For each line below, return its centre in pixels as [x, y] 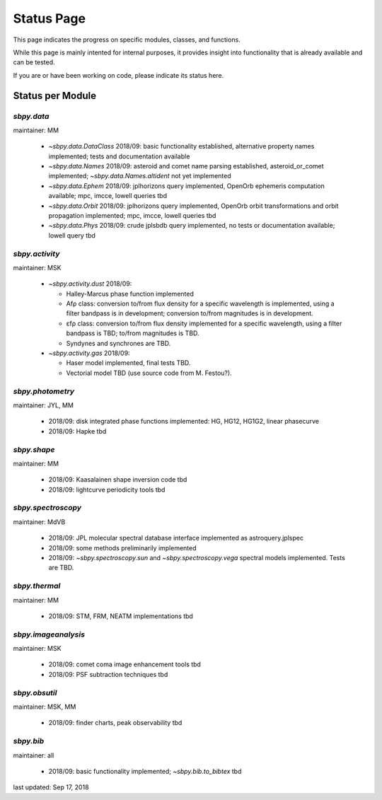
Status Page [50, 18]
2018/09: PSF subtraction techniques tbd [108, 674]
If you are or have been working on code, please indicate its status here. [118, 75]
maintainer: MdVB [39, 522]
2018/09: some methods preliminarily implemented [123, 547]
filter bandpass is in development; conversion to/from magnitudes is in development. [190, 313]
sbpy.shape [34, 449]
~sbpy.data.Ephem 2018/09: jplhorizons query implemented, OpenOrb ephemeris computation [186, 186]
